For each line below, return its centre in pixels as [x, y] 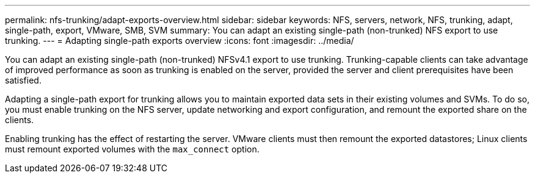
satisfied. [23, 80]
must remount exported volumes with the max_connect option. [132, 149]
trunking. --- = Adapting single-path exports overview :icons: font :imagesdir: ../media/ [180, 41]
